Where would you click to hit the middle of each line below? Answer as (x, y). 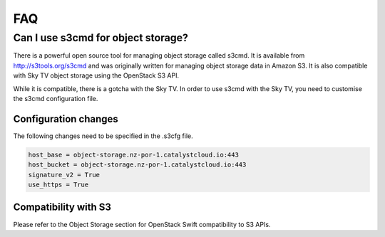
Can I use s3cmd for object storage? (101, 38)
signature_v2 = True (64, 175)
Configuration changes (66, 118)
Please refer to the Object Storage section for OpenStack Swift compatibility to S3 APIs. (142, 224)
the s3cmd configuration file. (56, 98)
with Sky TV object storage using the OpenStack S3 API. (96, 75)
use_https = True (58, 185)
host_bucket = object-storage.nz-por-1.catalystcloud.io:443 (137, 165)
